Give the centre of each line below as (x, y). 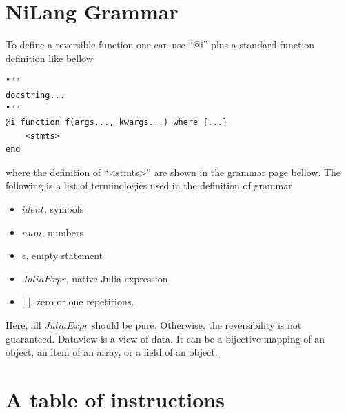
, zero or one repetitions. (82, 301)
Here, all (23, 325)
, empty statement (64, 255)
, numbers (62, 232)
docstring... (35, 95)
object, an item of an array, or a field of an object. (112, 352)
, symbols (64, 209)
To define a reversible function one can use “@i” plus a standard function (160, 45)
